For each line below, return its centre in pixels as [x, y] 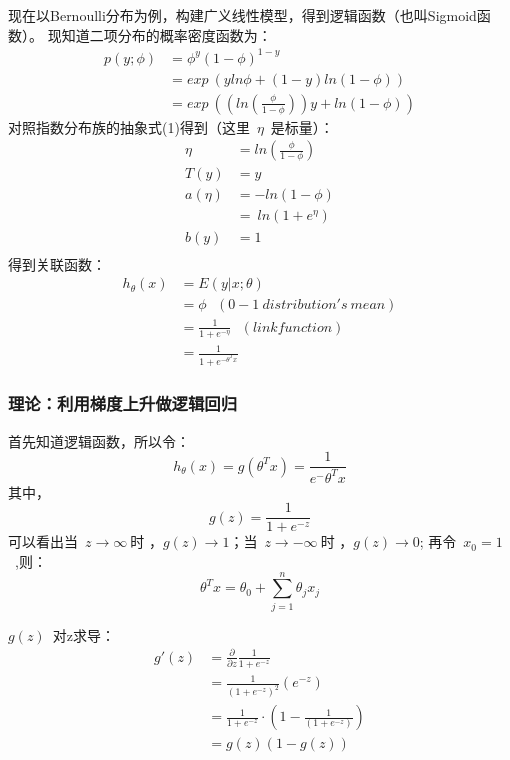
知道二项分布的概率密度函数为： [166, 34]
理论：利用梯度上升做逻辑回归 [123, 403]
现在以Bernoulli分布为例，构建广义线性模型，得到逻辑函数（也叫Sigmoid [242, 15]
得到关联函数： [57, 263]
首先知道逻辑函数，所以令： [99, 440]
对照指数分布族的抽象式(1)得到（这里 [129, 126]
